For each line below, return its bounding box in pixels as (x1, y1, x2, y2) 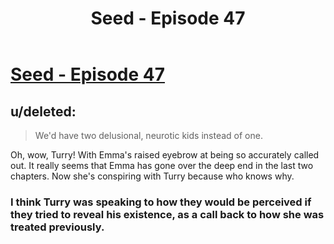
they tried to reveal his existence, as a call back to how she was (10, 207, 325, 221)
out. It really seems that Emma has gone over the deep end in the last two (10, 160, 314, 171)
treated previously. (10, 220, 105, 234)
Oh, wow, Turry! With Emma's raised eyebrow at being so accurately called (10, 149, 320, 161)
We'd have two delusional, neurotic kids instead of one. (34, 130, 263, 141)
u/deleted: (10, 103, 77, 120)
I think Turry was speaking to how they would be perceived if (10, 195, 312, 209)
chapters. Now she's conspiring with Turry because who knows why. (10, 170, 295, 182)
